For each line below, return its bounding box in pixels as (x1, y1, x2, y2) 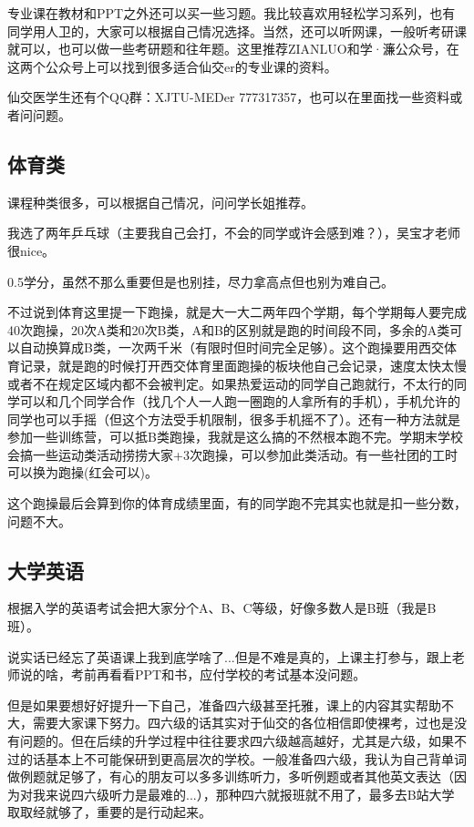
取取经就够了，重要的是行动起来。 (7, 802, 211, 822)
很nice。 (7, 240, 56, 260)
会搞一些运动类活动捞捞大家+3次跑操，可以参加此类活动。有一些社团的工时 (7, 444, 458, 464)
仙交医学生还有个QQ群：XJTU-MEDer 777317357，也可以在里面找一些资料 (7, 87, 450, 107)
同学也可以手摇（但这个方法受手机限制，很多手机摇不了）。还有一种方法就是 (7, 409, 460, 428)
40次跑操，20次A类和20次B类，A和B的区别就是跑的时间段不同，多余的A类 (7, 320, 450, 339)
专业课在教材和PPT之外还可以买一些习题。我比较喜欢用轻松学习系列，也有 (7, 4, 456, 22)
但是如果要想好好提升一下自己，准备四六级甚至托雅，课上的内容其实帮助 (7, 695, 441, 714)
